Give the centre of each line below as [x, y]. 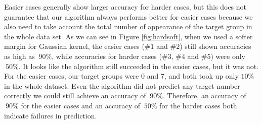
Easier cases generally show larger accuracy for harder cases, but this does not [125, 7]
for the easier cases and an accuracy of [81, 105]
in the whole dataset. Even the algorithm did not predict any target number [122, 85]
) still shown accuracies [215, 46]
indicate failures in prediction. [51, 115]
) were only [228, 56]
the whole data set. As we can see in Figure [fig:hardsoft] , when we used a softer [128, 36]
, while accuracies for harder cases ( [107, 56]
